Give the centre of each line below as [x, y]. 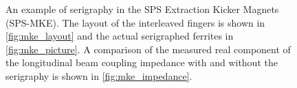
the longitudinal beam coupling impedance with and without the [142, 62]
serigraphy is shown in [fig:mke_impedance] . [99, 75]
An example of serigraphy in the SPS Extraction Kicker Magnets [142, 9]
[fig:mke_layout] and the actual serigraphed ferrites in [120, 36]
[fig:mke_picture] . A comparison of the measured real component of [148, 49]
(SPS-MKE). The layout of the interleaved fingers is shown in [135, 22]
